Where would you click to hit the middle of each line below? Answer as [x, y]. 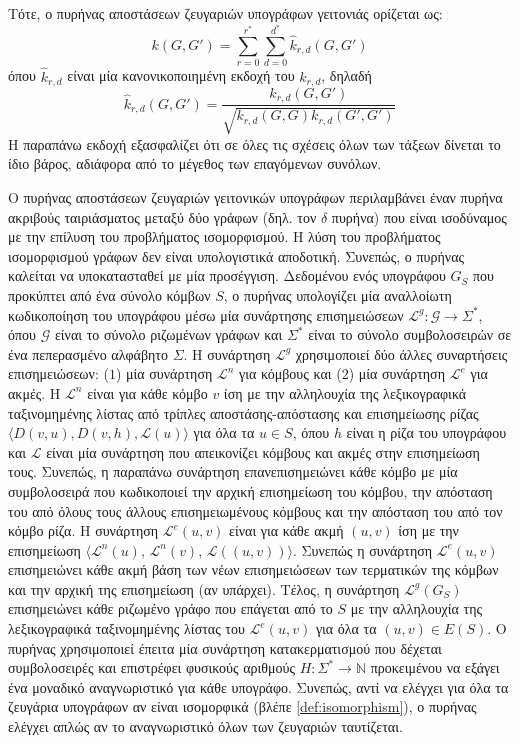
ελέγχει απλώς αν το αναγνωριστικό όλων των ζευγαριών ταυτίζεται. [205, 726]
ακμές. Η [34, 392]
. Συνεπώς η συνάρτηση [362, 549]
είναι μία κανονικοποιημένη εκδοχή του [181, 75]
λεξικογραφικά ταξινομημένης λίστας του [126, 628]
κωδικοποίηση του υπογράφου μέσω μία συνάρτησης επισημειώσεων [206, 314]
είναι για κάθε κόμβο [147, 392]
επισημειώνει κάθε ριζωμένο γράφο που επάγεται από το [170, 608]
